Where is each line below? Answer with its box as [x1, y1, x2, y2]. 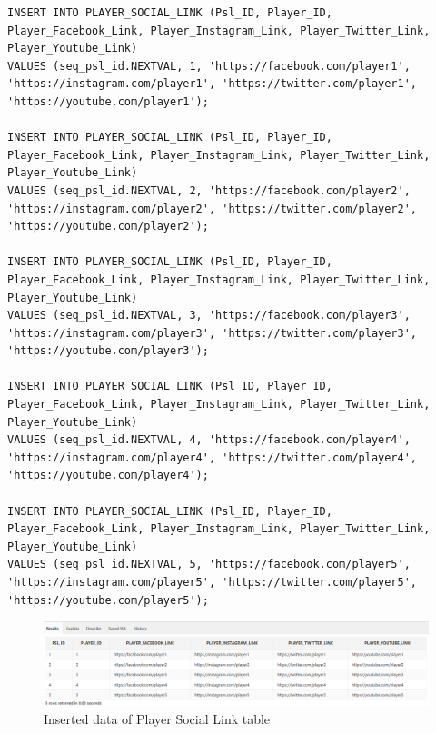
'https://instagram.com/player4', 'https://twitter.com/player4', [7, 451, 418, 464]
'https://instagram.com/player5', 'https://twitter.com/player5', [7, 576, 418, 589]
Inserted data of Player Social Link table [44, 709, 271, 728]
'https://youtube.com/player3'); [7, 344, 209, 358]
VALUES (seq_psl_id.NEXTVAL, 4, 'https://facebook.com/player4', [7, 433, 411, 447]
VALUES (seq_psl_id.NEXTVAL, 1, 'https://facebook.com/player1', [7, 59, 411, 73]
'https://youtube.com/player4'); [7, 469, 209, 482]
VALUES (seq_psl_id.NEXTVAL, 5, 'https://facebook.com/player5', [7, 558, 411, 571]
